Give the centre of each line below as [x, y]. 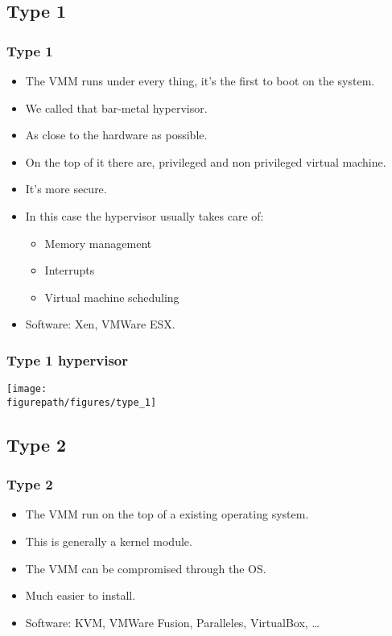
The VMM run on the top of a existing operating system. [167, 514]
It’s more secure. [66, 189]
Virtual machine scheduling [112, 297]
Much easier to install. [80, 595]
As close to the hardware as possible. [116, 135]
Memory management [98, 243]
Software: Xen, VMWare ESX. [100, 324]
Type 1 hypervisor [67, 359]
